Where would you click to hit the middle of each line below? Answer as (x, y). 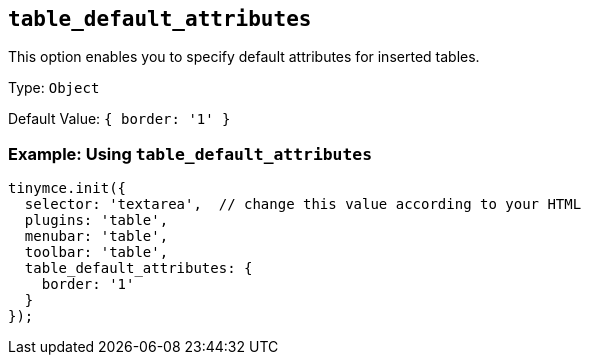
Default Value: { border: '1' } (119, 119)
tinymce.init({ (67, 188)
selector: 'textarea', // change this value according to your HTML (303, 204)
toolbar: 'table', (96, 252)
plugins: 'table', (96, 220)
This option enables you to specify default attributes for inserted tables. (244, 57)
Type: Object (54, 88)
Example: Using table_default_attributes (190, 153)
